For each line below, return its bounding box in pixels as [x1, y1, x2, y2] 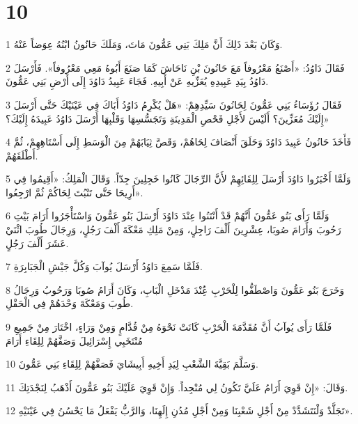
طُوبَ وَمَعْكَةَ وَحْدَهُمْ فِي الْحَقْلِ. [6, 296, 134, 311]
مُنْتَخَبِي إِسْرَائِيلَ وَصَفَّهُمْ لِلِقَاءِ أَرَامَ [6, 333, 143, 347]
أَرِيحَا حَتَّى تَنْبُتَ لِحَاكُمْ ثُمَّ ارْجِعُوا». [6, 184, 143, 199]
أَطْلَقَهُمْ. [6, 148, 38, 162]
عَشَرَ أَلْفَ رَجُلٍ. [6, 235, 69, 250]
